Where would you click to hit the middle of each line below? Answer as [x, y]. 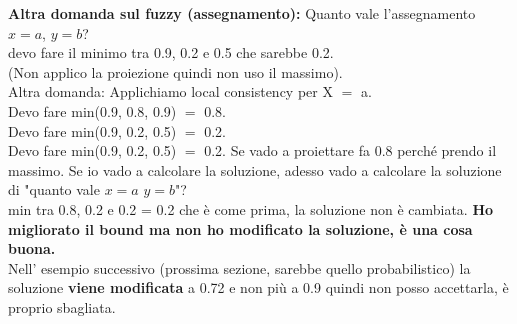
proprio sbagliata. [62, 306]
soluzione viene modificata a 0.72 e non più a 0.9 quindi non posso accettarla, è [258, 287]
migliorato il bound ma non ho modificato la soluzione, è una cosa [240, 228]
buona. [32, 248]
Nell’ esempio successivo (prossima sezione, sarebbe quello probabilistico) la [239, 267]
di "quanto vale [54, 189]
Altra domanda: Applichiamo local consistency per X [170, 91]
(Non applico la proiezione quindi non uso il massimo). [175, 71]
